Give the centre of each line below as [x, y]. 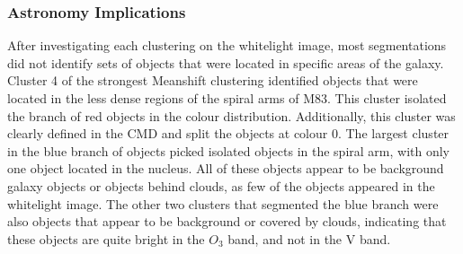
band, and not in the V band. [309, 238]
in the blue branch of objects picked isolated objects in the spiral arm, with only [228, 150]
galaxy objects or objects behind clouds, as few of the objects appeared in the [221, 185]
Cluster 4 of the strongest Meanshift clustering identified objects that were [213, 80]
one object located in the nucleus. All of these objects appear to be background [226, 168]
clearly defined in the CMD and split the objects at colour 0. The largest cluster [228, 133]
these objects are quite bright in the [106, 238]
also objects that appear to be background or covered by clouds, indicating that [227, 221]
